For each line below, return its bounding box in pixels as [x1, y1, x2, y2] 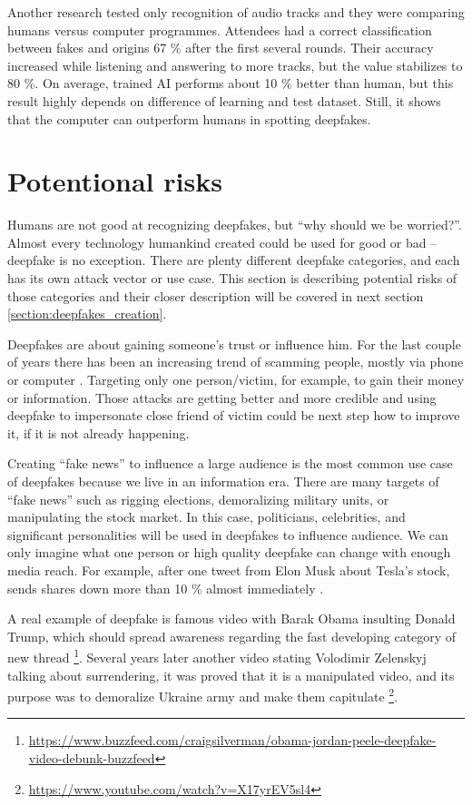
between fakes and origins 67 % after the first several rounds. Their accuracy [7, 38, 434, 57]
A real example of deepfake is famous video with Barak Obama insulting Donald [7, 609, 456, 628]
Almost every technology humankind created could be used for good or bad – [7, 232, 438, 251]
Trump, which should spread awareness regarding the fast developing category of [7, 626, 457, 645]
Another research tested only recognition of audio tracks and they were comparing [7, 3, 465, 21]
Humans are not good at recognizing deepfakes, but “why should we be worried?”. [7, 215, 462, 234]
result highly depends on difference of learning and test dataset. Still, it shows [7, 91, 441, 110]
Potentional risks [7, 162, 222, 200]
